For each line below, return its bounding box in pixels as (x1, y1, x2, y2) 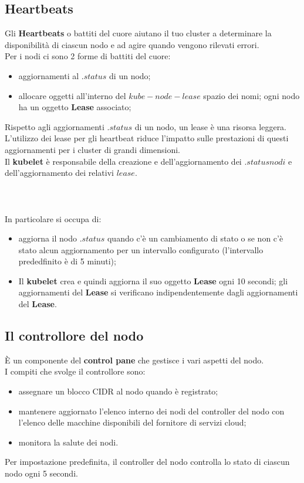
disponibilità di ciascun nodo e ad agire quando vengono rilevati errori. (5, 38, 259, 50)
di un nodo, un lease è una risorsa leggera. (134, 120, 287, 132)
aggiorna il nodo (18, 232, 77, 244)
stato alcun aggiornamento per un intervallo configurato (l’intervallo (18, 243, 264, 256)
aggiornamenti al (18, 69, 79, 81)
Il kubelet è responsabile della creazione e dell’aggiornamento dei (5, 155, 242, 167)
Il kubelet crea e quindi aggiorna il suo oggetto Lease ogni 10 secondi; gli (18, 274, 288, 287)
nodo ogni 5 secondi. (5, 467, 78, 479)
